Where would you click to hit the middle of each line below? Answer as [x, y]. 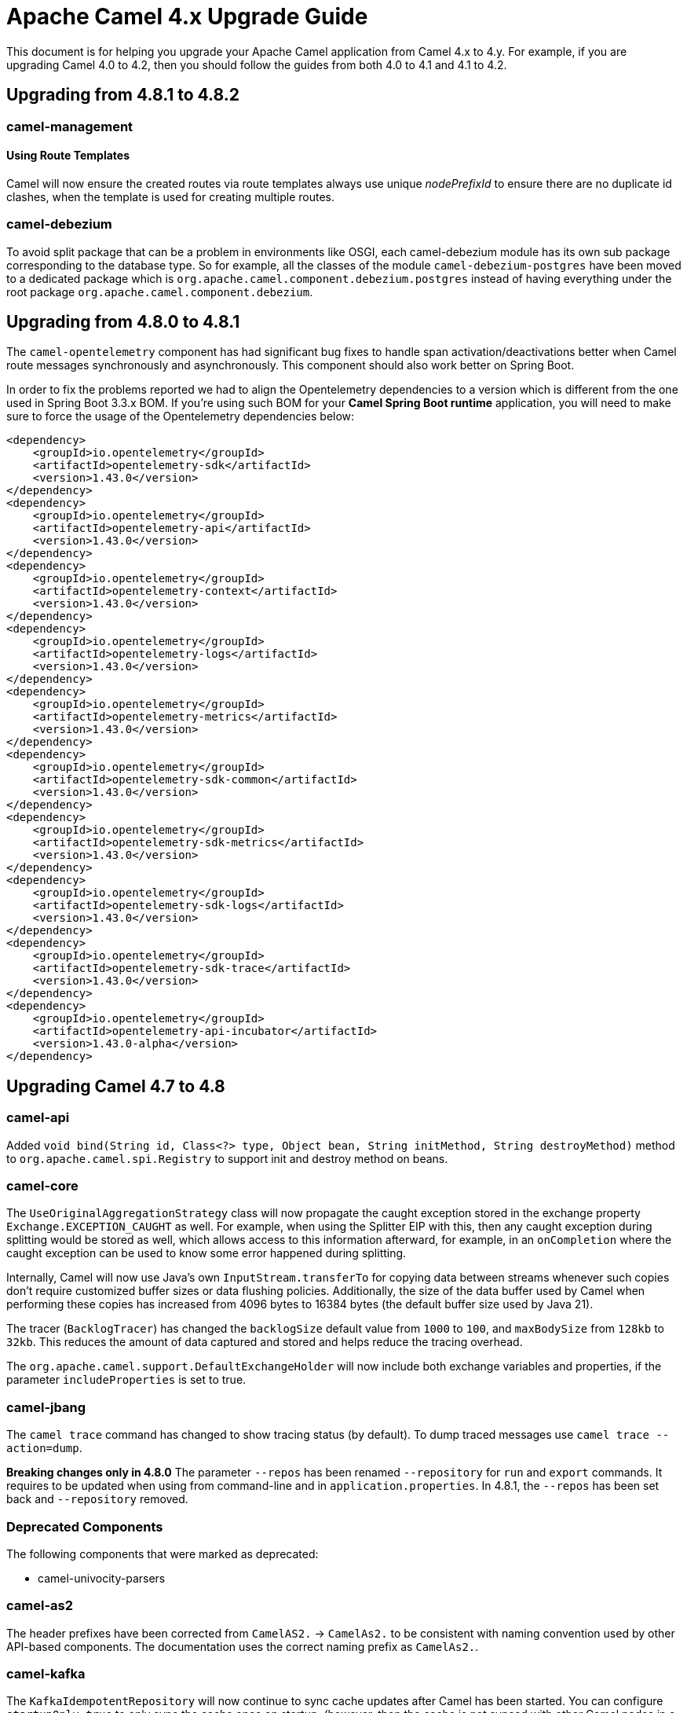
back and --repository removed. [97, 1499]
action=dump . [44, 1448]
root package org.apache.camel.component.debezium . [160, 292]
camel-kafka [46, 1674]
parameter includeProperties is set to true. [126, 1380]
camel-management [70, 126]
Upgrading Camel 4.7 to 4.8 [116, 1086]
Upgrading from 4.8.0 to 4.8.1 [123, 321]
